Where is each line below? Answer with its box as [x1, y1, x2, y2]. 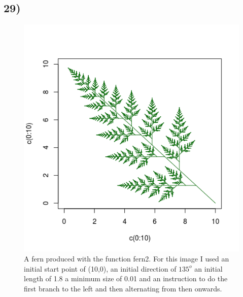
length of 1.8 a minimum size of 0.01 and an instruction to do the [24, 273, 228, 284]
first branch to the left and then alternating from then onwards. [24, 283, 222, 293]
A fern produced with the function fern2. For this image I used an [24, 253, 229, 263]
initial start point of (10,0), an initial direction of [24, 263, 177, 274]
